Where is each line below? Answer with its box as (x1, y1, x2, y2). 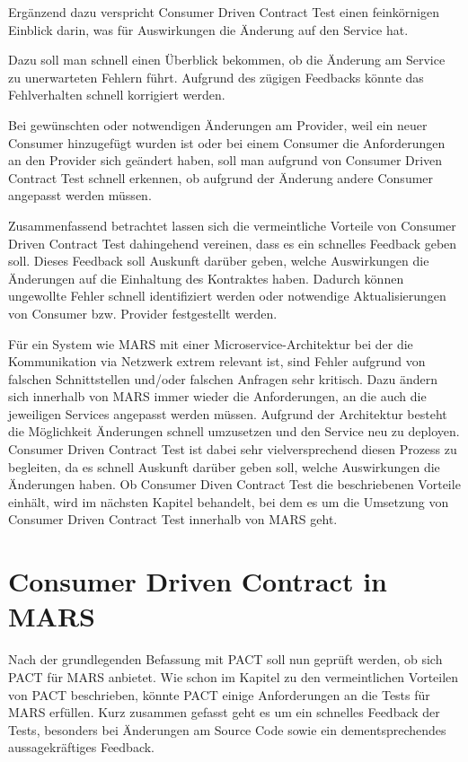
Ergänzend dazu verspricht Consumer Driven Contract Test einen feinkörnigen (8, 3, 440, 21)
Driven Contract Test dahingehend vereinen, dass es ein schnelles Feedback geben (8, 233, 457, 252)
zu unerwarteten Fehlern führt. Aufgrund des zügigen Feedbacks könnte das (8, 67, 424, 86)
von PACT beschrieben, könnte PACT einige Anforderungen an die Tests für (8, 685, 430, 704)
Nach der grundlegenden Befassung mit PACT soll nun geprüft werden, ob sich (8, 650, 443, 669)
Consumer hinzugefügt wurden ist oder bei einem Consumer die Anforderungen (8, 133, 446, 152)
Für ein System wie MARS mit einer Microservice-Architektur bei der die (8, 334, 413, 353)
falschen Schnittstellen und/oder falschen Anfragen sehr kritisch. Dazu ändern (8, 369, 437, 388)
